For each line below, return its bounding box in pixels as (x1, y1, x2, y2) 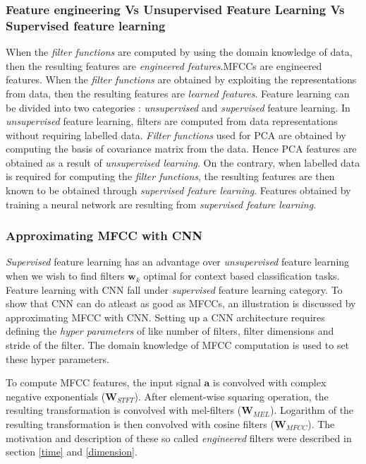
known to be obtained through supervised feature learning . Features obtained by (6, 183, 351, 198)
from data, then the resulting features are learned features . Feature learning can (6, 85, 350, 100)
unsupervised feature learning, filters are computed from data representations (6, 114, 338, 129)
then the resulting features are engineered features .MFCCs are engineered (6, 58, 322, 73)
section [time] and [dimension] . (6, 444, 138, 459)
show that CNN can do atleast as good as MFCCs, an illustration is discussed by (6, 296, 356, 311)
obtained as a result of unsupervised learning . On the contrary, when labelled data (6, 155, 360, 169)
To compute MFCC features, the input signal (6, 375, 201, 390)
